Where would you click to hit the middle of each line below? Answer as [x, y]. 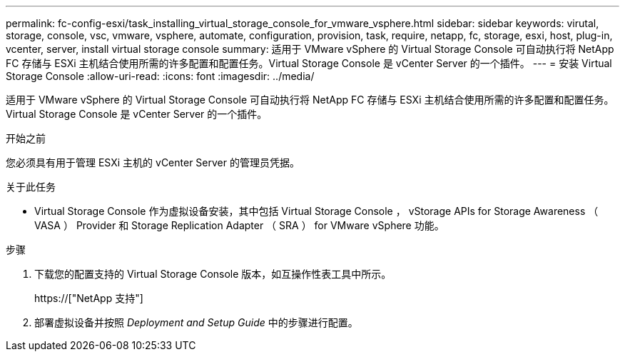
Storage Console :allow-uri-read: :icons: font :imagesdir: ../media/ [160, 76]
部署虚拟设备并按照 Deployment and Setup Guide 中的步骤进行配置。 [196, 322]
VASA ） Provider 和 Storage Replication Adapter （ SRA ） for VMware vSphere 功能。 [239, 225]
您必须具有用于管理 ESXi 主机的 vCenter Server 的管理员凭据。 [153, 162]
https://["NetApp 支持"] [89, 298]
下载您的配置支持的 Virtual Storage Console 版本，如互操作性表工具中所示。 [213, 274]
